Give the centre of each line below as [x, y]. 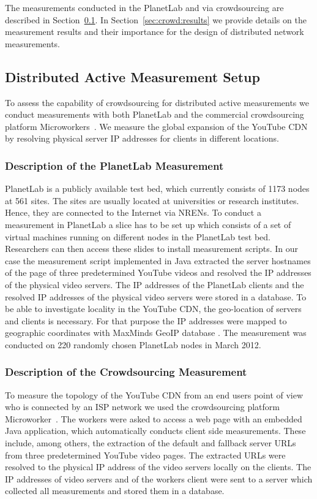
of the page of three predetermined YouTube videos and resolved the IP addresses [158, 272]
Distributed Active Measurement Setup [132, 76]
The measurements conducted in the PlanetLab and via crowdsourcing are [144, 7]
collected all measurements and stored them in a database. [115, 491]
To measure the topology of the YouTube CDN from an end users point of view [154, 394]
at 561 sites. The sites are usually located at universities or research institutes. [152, 200]
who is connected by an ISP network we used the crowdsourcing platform [142, 407]
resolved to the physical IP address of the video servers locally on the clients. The [158, 467]
